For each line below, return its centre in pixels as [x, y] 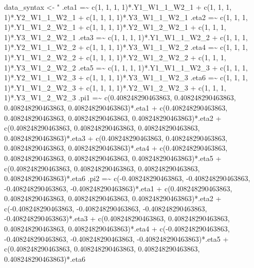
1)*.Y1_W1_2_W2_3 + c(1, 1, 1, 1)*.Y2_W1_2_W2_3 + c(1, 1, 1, [115, 87]
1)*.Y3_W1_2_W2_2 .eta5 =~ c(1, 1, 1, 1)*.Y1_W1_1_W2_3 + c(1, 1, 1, [126, 67]
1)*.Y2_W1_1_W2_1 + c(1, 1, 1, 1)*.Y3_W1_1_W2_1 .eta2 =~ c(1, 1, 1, [126, 17]
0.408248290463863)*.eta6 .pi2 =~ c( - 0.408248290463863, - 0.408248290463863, [127, 178]
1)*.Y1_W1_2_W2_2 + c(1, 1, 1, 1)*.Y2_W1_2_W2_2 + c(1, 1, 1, [115, 57]
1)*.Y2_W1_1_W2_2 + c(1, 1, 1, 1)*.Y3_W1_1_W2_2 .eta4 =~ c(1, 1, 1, [126, 47]
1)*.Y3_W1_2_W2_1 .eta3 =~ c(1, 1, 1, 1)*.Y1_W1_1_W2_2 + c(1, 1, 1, [126, 37]
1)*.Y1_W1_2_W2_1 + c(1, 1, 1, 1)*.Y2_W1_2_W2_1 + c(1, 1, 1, [115, 27]
